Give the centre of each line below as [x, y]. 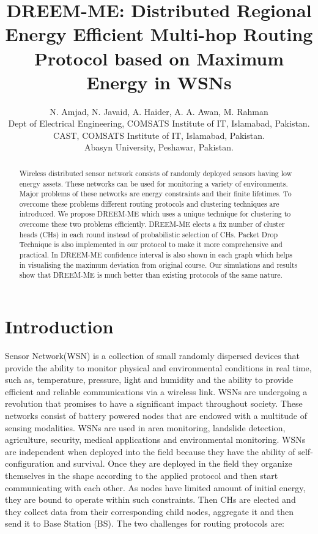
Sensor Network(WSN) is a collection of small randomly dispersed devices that [153, 356]
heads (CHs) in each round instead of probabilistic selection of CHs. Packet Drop [149, 234]
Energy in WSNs [159, 82]
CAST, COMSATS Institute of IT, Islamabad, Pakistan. [159, 135]
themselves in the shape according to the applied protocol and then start [142, 475]
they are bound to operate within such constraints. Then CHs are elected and [150, 499]
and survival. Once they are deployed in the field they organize [174, 463]
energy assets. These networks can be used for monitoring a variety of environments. [153, 183]
